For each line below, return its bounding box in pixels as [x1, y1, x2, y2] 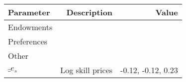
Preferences [8, 36, 48, 47]
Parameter [8, 6, 50, 18]
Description [66, 6, 113, 18]
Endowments [8, 21, 53, 33]
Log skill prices [60, 64, 113, 76]
